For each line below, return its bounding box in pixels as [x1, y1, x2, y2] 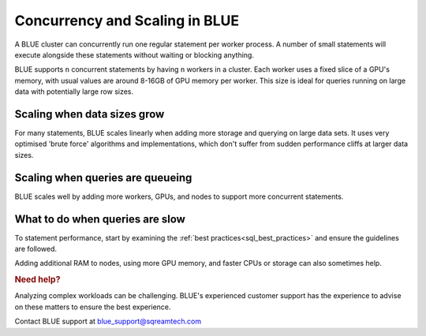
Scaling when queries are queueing [14, 170, 192, 185]
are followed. [14, 245, 58, 253]
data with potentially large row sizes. [14, 87, 134, 96]
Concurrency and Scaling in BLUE [14, 12, 240, 29]
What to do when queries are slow [14, 212, 185, 226]
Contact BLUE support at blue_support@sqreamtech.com [14, 316, 201, 327]
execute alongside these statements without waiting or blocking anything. [14, 50, 254, 59]
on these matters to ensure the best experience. [14, 302, 171, 312]
